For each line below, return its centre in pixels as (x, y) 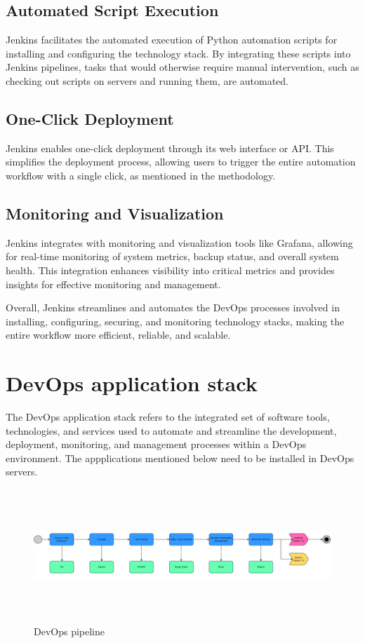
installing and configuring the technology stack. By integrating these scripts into (178, 53)
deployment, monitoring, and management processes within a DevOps (156, 444)
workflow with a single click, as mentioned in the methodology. (141, 175)
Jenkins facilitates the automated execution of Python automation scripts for (172, 40)
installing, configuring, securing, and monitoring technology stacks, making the (175, 321)
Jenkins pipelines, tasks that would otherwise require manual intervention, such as (182, 67)
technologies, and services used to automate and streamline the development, (171, 430)
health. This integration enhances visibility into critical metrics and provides (170, 270)
